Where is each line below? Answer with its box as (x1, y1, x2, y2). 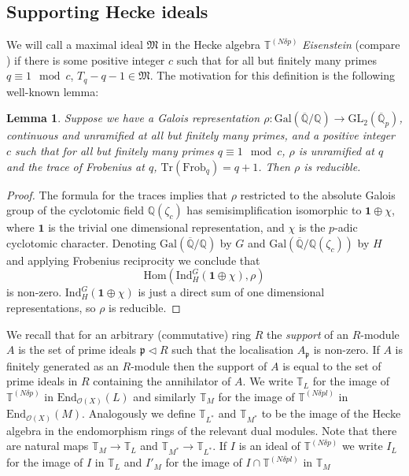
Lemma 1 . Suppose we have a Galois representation (6, 110, 260, 126)
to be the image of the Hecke (261, 405, 401, 422)
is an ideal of (238, 437, 300, 454)
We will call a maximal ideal (6, 36, 143, 53)
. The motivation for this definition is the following (149, 67, 395, 84)
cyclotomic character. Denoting (6, 234, 157, 251)
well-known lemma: (6, 83, 99, 99)
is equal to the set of (282, 357, 381, 374)
